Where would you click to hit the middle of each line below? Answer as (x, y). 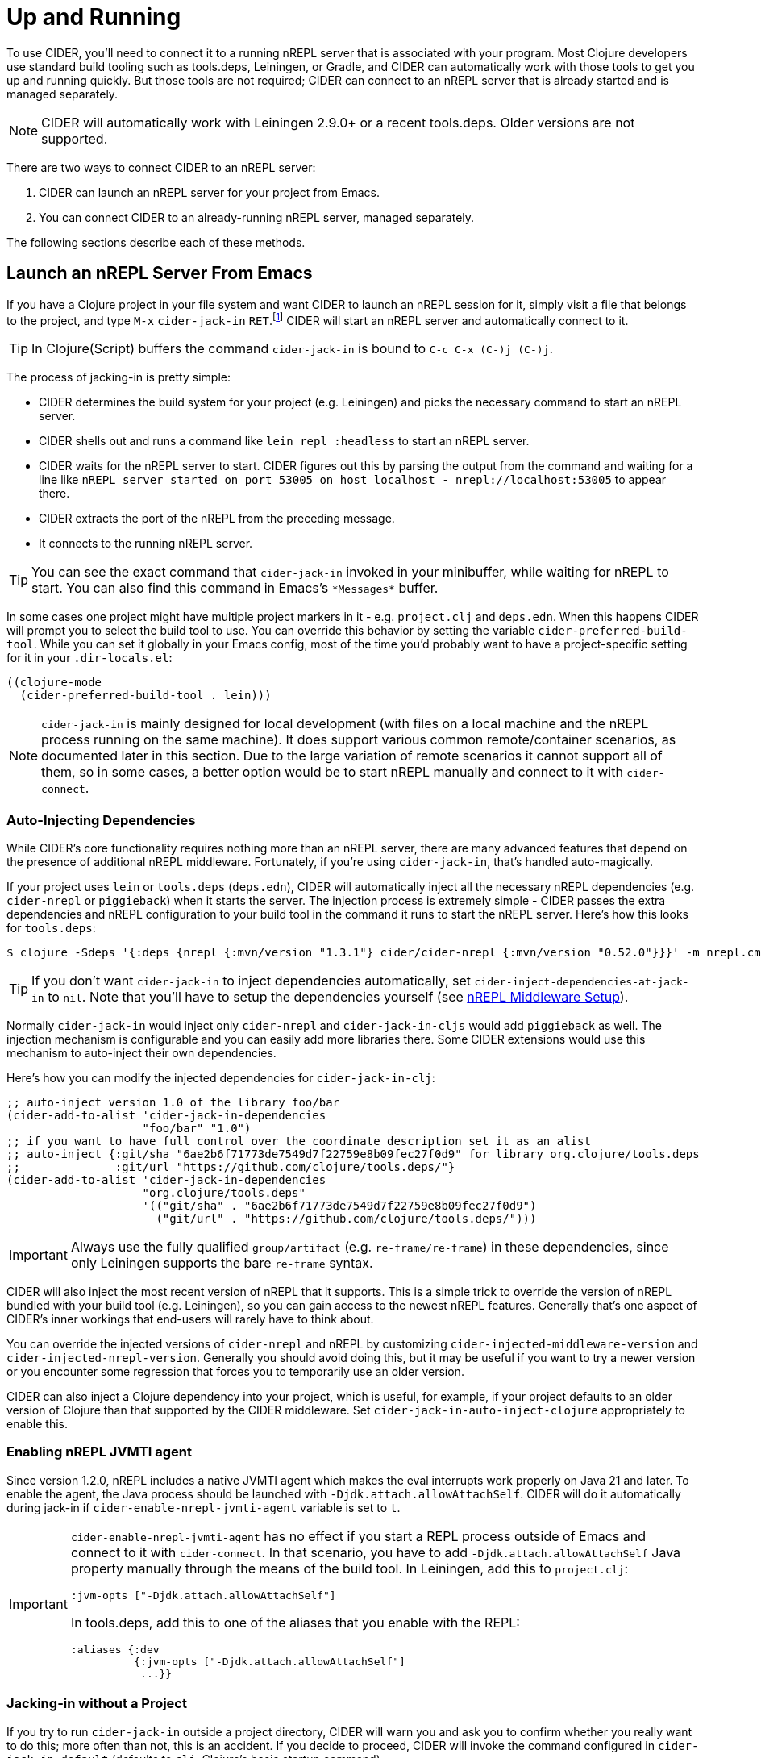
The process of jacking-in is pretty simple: (119, 377)
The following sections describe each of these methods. (156, 242)
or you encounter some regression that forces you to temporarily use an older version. (235, 1371)
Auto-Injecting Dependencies (101, 820)
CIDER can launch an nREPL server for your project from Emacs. (209, 192)
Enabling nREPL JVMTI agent (99, 1452)
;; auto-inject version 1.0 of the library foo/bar (173, 1102)
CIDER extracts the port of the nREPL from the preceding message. (217, 519)
